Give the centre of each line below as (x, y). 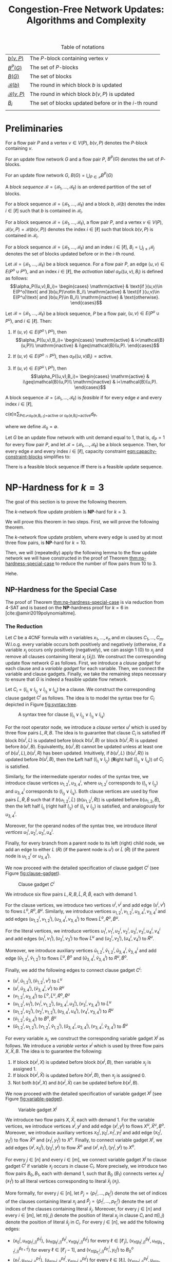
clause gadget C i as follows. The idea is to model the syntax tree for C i (80, 698)
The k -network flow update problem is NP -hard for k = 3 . (66, 512)
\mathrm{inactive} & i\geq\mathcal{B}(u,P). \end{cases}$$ (97, 345)
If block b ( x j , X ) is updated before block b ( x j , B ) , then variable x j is (82, 1062)
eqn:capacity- (142, 451)
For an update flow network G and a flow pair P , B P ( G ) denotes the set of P (84, 159)
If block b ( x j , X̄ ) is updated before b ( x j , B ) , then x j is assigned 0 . (79, 1075)
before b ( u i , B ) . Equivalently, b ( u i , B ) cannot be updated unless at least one (84, 746)
